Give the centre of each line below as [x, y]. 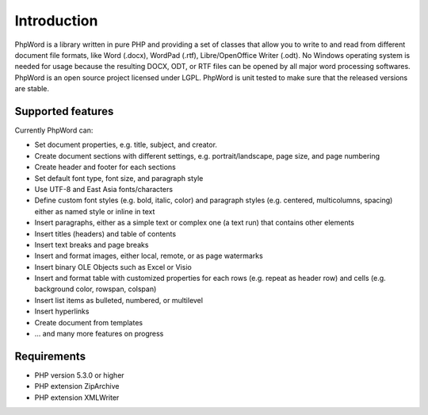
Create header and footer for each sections [105, 167]
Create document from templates [88, 322]
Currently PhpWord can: [54, 130]
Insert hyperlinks [62, 311]
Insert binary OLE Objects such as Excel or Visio [113, 267]
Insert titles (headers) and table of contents [105, 233]
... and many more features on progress [99, 334]
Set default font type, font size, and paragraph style [119, 178]
